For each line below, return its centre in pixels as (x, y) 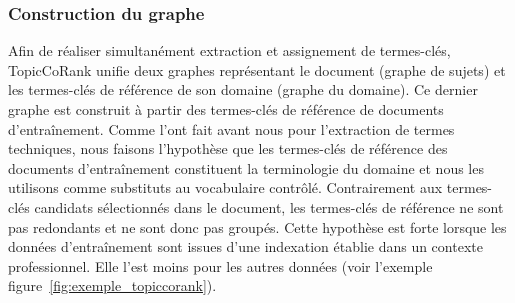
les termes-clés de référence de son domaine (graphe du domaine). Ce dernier (243, 89)
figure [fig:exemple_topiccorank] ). (112, 285)
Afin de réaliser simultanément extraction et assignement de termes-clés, (229, 50)
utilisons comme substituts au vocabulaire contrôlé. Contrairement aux (225, 187)
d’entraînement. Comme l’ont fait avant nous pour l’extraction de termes (231, 128)
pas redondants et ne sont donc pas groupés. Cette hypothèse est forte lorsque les (257, 226)
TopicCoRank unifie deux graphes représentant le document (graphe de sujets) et (257, 69)
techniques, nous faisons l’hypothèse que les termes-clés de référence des (228, 148)
